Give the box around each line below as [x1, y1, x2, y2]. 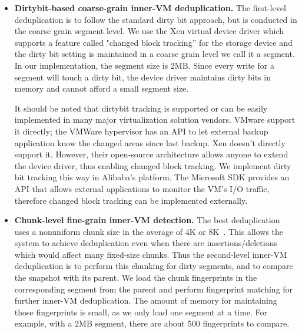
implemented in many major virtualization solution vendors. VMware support [14, 113, 296, 126]
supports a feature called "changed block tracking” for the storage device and [14, 36, 293, 48]
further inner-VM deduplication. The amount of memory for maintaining [14, 294, 277, 307]
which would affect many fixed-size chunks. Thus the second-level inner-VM [14, 248, 287, 260]
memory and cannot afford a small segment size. [14, 82, 189, 95]
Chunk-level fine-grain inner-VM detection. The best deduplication [14, 214, 280, 226]
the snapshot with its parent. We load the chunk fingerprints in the [14, 271, 257, 284]
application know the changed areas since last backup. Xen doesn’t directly [14, 136, 286, 149]
